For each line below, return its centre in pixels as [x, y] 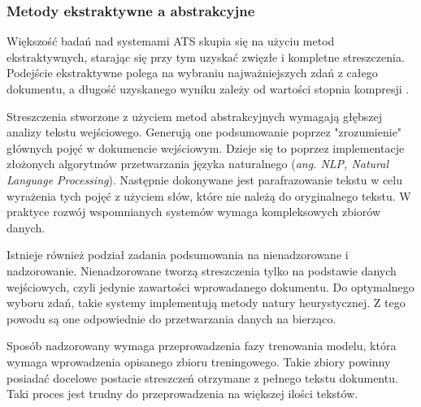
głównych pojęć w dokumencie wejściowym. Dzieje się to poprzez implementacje [206, 147]
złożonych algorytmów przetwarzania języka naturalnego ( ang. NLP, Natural [198, 164]
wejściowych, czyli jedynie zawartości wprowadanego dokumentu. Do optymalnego [210, 286]
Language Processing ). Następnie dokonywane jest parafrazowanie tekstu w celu [205, 179]
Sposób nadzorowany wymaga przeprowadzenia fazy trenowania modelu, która [202, 346]
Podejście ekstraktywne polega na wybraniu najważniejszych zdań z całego [192, 73]
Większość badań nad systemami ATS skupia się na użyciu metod [171, 41]
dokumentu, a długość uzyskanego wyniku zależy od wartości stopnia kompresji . [208, 89]
